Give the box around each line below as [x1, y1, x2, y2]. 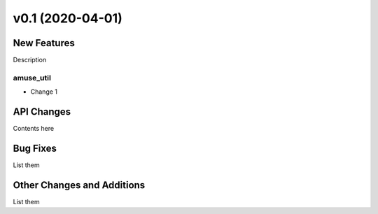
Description [13, 56, 47, 64]
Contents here [13, 124, 55, 133]
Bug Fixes [13, 142, 57, 154]
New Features [13, 37, 75, 49]
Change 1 [30, 87, 58, 96]
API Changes [13, 106, 71, 118]
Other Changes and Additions [13, 179, 146, 191]
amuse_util [13, 73, 52, 83]
